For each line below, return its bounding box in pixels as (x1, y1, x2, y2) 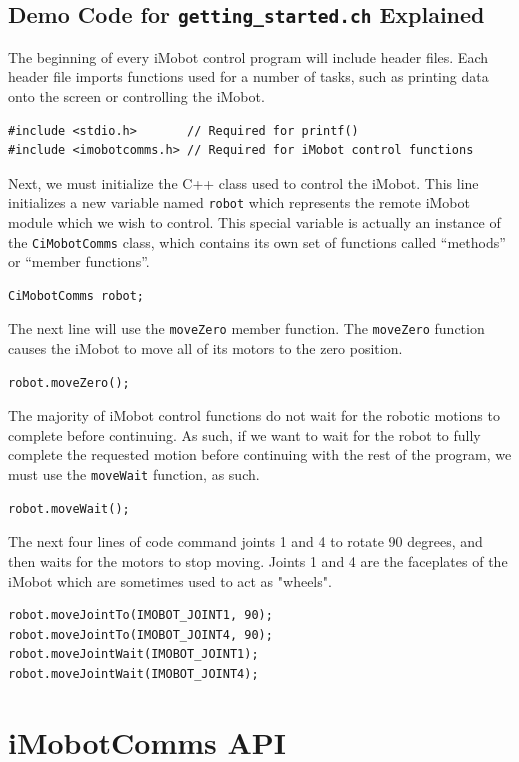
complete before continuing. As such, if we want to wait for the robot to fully (8, 424, 481, 445)
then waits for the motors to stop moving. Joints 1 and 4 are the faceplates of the (8, 550, 508, 571)
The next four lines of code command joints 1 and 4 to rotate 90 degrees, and (8, 531, 483, 552)
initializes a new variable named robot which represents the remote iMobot (8, 192, 470, 213)
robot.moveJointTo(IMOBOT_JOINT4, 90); (8, 627, 273, 642)
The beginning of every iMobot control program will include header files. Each (8, 46, 489, 67)
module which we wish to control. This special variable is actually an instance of (8, 212, 501, 232)
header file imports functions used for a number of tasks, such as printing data (8, 66, 489, 87)
